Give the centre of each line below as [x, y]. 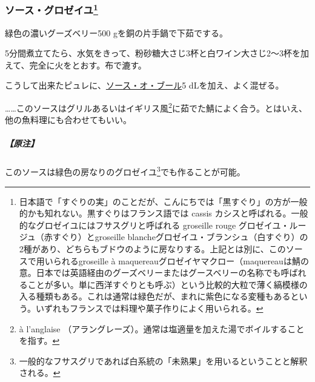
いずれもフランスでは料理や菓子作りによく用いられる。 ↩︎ [149, 308]
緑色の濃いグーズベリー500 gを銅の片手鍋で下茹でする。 [116, 32]
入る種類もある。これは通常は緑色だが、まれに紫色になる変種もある [155, 296]
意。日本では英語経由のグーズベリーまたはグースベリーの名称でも [150, 273]
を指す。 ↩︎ [39, 340]
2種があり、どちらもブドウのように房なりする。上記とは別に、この [152, 249]
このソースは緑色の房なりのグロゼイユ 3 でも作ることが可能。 [125, 171]
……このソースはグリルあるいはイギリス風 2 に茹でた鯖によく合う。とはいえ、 [156, 107]
